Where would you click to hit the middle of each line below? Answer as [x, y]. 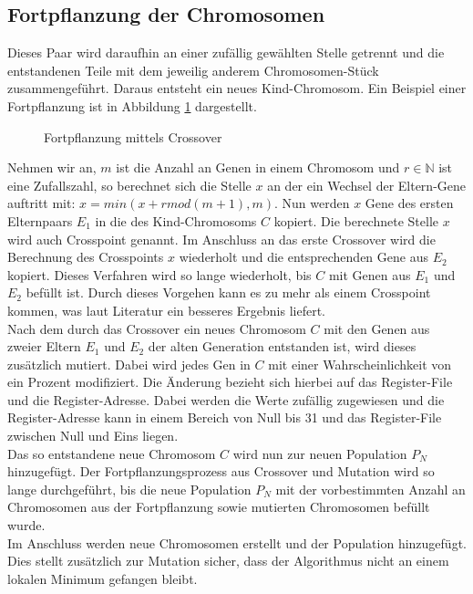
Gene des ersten [409, 203]
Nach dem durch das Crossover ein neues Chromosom [157, 328]
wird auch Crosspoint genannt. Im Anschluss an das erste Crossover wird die [221, 239]
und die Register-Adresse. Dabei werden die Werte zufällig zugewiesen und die [226, 399]
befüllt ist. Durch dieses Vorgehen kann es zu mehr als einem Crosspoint [228, 292]
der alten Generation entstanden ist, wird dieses [282, 346]
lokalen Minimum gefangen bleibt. [103, 578]
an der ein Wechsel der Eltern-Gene [367, 185]
